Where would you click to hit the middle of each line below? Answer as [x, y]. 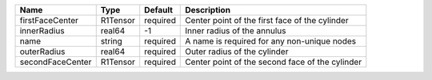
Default [159, 10]
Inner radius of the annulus [236, 30]
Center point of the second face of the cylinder [274, 62]
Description [208, 10]
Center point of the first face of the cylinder [267, 20]
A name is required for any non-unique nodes [271, 41]
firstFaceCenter [49, 20]
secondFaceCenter [56, 62]
